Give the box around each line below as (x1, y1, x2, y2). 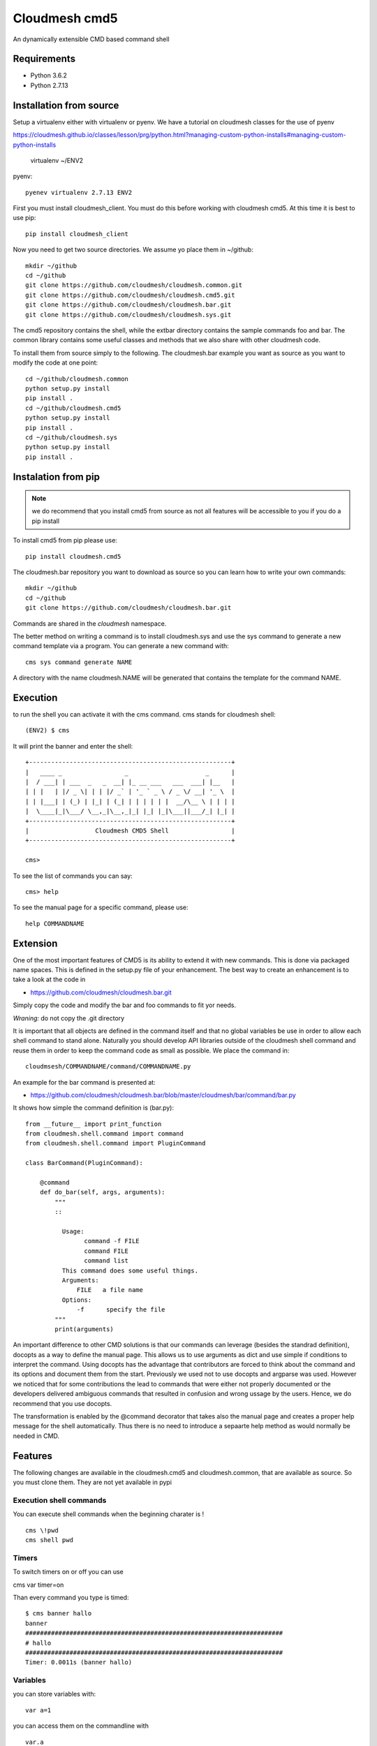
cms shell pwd (25, 1536, 73, 1544)
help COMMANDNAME (25, 919, 84, 927)
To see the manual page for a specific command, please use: (13, 903, 188, 911)
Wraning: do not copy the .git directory (13, 1013, 125, 1022)
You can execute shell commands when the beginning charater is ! (13, 1510, 205, 1518)
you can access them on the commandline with (13, 1722, 149, 1730)
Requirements (13, 53, 76, 65)
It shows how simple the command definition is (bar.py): (13, 1103, 175, 1112)
